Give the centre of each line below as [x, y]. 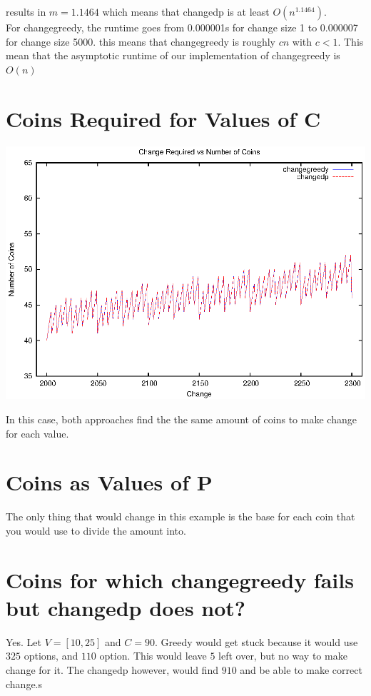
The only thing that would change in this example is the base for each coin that [181, 516]
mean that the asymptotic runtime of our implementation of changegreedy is [173, 55]
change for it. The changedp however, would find [112, 670]
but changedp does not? [126, 607]
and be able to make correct [301, 670]
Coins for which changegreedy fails [180, 579]
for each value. [37, 433]
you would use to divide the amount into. [96, 530]
